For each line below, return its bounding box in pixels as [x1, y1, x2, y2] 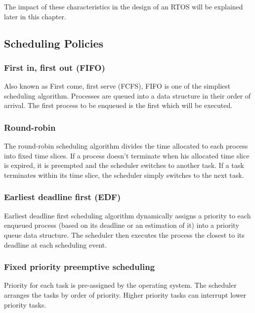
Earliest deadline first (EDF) [4, 191, 121, 203]
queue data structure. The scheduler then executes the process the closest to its [4, 229, 245, 240]
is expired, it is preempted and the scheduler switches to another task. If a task [4, 160, 244, 170]
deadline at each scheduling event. [4, 239, 107, 250]
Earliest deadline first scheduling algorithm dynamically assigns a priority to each [4, 210, 251, 220]
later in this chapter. [4, 11, 66, 21]
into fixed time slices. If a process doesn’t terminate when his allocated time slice [4, 150, 250, 160]
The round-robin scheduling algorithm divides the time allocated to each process [4, 141, 248, 151]
